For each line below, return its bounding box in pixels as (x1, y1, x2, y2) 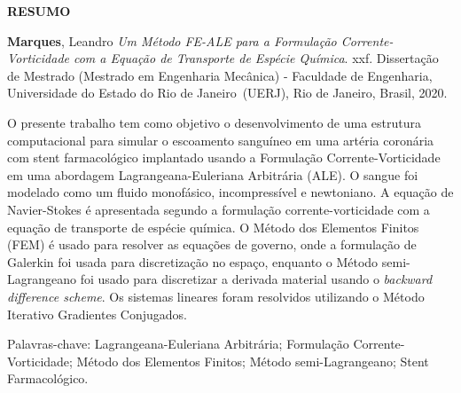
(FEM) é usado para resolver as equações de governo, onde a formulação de (7, 235, 417, 254)
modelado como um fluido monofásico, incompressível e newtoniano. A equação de (7, 183, 454, 201)
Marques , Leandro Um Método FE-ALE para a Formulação (7, 31, 337, 50)
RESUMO (7, 2, 71, 20)
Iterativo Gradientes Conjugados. (7, 304, 187, 323)
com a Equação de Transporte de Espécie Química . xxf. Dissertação (73, 49, 439, 67)
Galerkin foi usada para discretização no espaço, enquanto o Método (7, 252, 379, 271)
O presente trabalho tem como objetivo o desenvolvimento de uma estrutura (7, 113, 422, 131)
